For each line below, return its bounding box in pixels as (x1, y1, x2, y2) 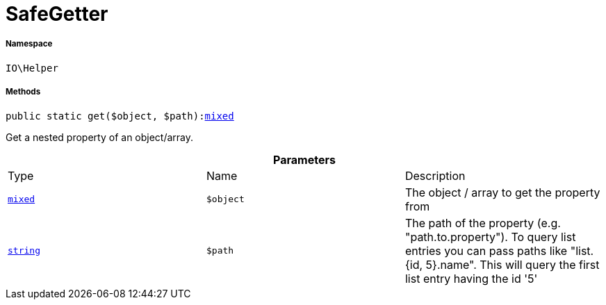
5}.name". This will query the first (425, 257, 600, 272)
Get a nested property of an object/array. (6, 131, 194, 143)
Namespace (6, 39, 53, 49)
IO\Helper (6, 62, 58, 74)
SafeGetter (6, 2, 108, 26)
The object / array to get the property (404, 185, 600, 199)
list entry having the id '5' (404, 271, 538, 286)
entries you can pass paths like (404, 243, 568, 258)
